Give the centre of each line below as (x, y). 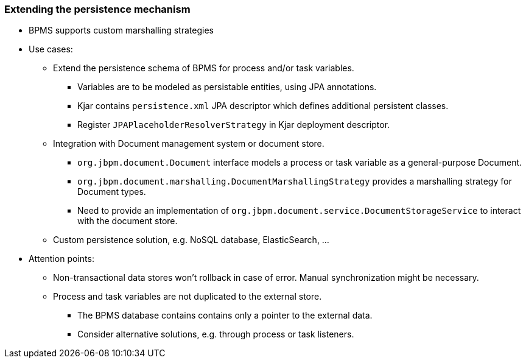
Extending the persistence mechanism (97, 9)
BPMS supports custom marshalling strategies (121, 30)
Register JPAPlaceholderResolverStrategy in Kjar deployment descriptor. (234, 125)
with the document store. (128, 221)
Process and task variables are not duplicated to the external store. (188, 297)
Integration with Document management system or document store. (189, 144)
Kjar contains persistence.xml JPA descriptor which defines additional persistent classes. (263, 106)
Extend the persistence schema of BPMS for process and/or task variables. (204, 68)
